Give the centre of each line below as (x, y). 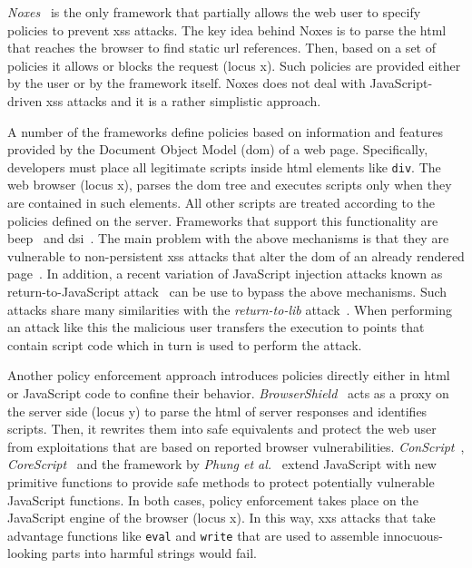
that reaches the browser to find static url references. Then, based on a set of (221, 48)
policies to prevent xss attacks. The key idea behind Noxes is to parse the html (227, 29)
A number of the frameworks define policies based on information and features (226, 131)
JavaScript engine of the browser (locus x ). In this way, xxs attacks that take (221, 518)
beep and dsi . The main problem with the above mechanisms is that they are (228, 238)
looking (28, 553)
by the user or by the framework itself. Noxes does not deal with (187, 83)
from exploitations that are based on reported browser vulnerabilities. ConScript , (236, 446)
